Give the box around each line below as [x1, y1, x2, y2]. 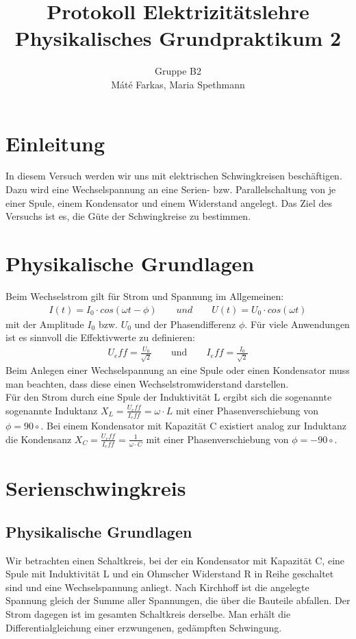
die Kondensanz [5, 431, 72, 446]
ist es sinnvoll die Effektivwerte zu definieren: [5, 330, 195, 344]
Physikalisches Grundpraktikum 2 [14, 24, 342, 52]
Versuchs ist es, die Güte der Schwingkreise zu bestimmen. [5, 209, 251, 223]
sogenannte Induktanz [5, 403, 98, 417]
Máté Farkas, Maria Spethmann [111, 77, 245, 91]
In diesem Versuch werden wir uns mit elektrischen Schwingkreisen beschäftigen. [5, 168, 342, 183]
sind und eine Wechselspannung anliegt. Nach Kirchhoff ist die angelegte [5, 579, 309, 594]
